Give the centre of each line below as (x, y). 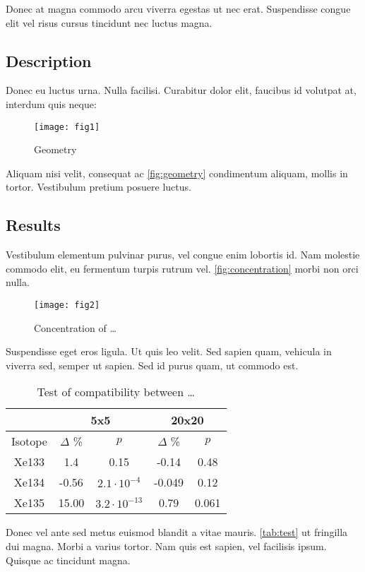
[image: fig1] (67, 127)
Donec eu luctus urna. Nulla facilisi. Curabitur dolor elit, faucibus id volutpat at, (181, 90)
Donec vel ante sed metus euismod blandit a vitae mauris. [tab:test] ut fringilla (177, 532)
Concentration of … (75, 327)
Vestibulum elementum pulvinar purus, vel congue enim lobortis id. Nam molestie (183, 255)
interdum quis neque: (51, 103)
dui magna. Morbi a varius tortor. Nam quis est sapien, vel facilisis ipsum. (166, 546)
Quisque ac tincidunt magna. (68, 560)
